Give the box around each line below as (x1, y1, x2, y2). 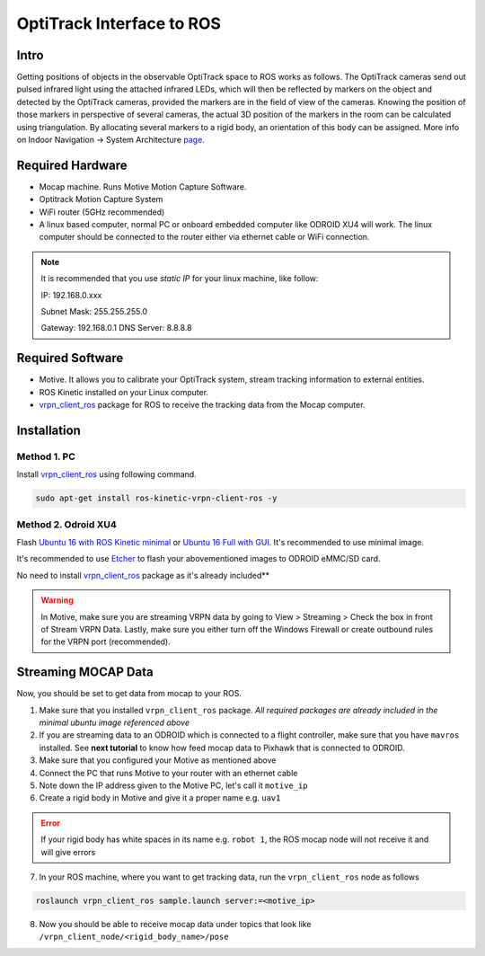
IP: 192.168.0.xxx (40, 289, 102, 300)
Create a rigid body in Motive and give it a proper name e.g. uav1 (39, 792, 281, 803)
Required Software (16, 350, 124, 366)
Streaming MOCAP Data (16, 665, 154, 680)
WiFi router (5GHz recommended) (39, 207, 165, 217)
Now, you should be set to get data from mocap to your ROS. (16, 688, 242, 699)
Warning (40, 595, 74, 606)
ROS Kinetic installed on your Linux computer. (39, 386, 209, 397)
